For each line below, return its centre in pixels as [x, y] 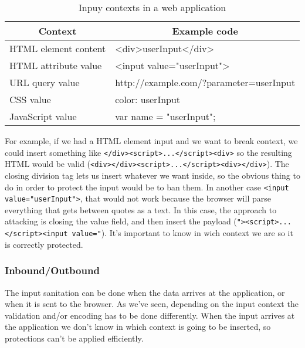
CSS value [30, 99]
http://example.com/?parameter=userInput [205, 82]
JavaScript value [43, 116]
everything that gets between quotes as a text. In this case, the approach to [141, 209]
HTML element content [58, 48]
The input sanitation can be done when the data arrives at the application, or [145, 292]
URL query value [45, 82]
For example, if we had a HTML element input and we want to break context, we [151, 141]
